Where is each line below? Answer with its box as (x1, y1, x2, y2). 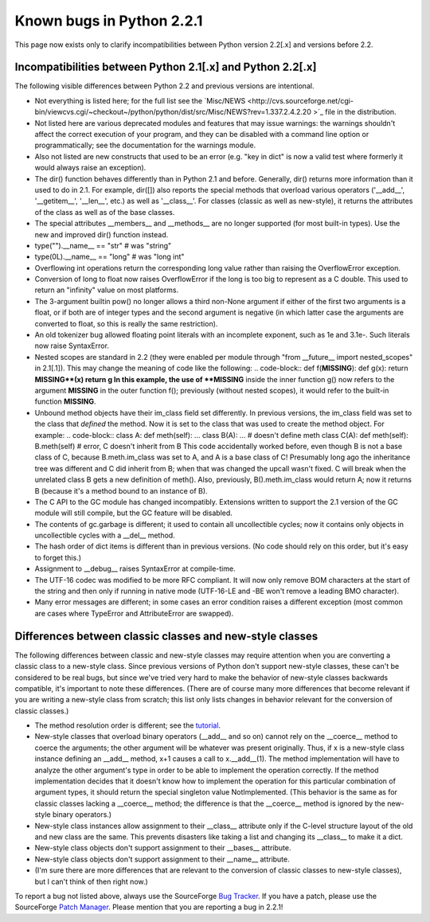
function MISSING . (34, 397, 96, 406)
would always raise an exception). (34, 163, 147, 173)
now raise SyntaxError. (34, 341, 109, 350)
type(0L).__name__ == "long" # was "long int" (34, 252, 185, 262)
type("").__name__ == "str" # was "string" (34, 240, 172, 250)
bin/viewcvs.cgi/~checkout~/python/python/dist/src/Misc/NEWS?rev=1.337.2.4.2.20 (34, 107, 312, 117)
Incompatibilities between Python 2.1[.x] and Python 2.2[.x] (14, 61, 317, 74)
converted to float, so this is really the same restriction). (34, 318, 218, 328)
